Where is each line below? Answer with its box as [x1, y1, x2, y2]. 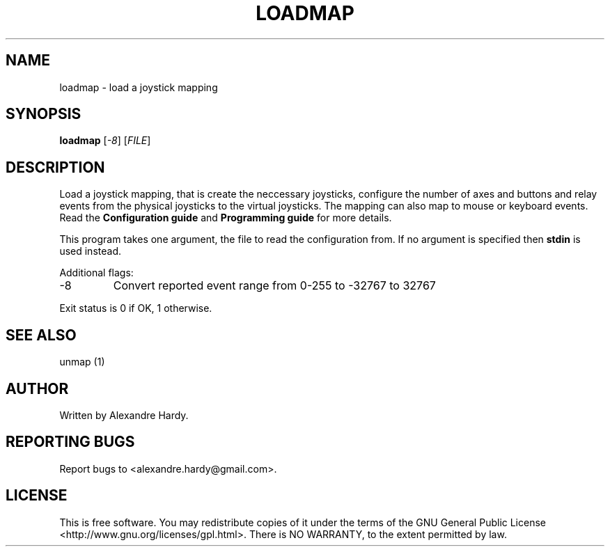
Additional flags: [59, 267, 134, 279]
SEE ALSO [6, 326, 77, 344]
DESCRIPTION [6, 158, 105, 176]
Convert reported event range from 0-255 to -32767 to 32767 [113, 278, 436, 293]
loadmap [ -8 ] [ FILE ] [59, 134, 151, 147]
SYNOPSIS [6, 105, 81, 123]
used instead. [59, 245, 121, 258]
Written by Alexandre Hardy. [59, 409, 189, 421]
